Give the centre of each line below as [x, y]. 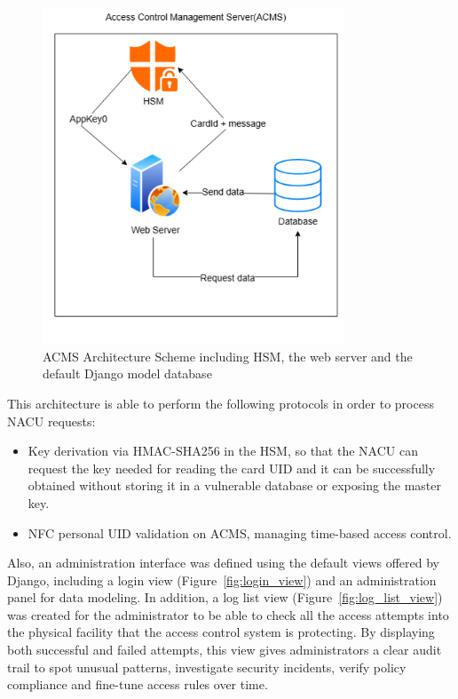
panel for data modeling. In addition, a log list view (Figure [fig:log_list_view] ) [225, 597]
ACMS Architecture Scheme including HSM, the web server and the [228, 356]
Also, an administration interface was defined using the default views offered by [224, 563]
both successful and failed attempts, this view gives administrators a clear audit [225, 650]
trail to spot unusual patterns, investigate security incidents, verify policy [207, 667]
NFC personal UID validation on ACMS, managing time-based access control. [240, 532]
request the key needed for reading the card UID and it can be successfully [232, 468]
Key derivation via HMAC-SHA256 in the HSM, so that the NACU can [223, 451]
